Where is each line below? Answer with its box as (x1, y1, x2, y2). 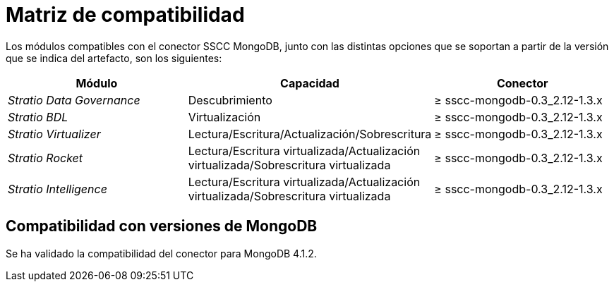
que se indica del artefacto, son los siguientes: (6, 51, 222, 64)
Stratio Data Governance (8, 92, 140, 107)
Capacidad (280, 75, 339, 90)
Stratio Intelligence (8, 181, 107, 196)
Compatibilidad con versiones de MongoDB (6, 217, 318, 236)
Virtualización (188, 109, 261, 124)
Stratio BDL (8, 109, 68, 124)
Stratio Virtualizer (8, 126, 101, 141)
